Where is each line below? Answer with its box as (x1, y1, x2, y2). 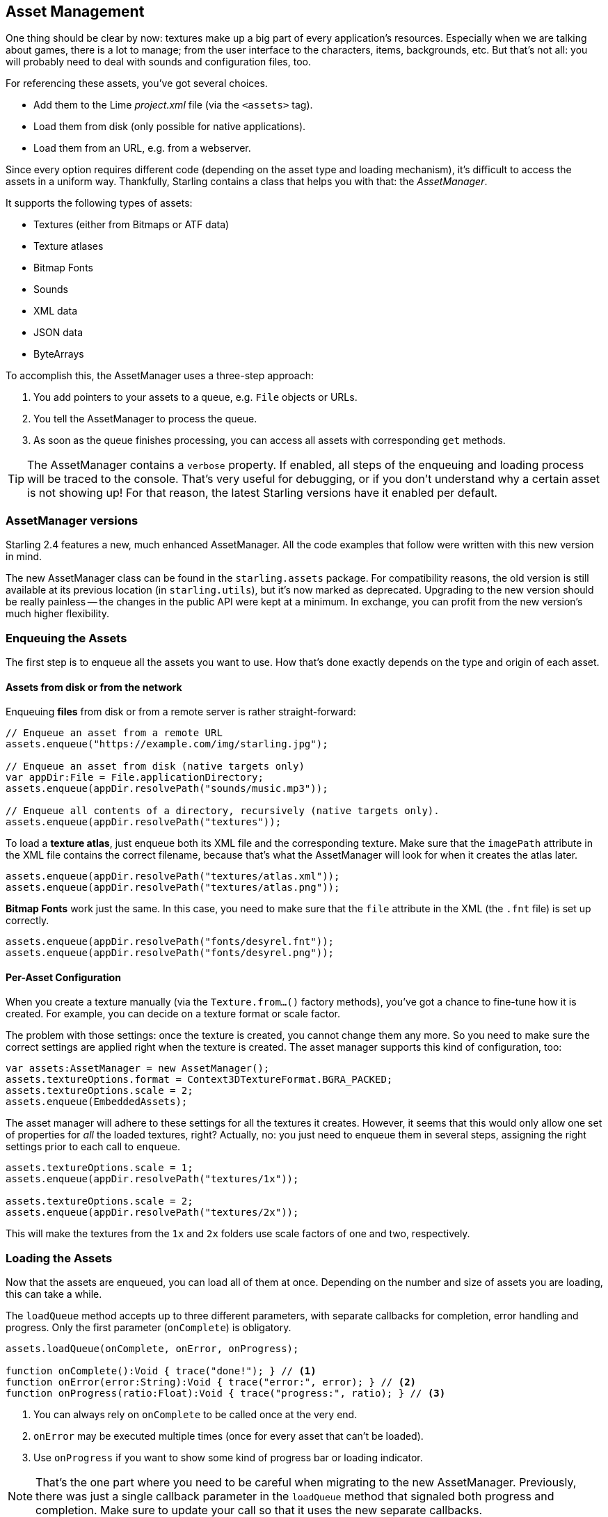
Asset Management (6, 3, 145, 20)
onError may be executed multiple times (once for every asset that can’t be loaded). (33, 1430, 424, 1443)
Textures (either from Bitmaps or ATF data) (33, 219, 230, 231)
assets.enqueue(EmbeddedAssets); (6, 1096, 188, 1108)
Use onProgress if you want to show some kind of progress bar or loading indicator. (33, 1452, 423, 1464)
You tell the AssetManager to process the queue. (33, 413, 257, 425)
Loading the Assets (6, 1250, 113, 1265)
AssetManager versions (6, 513, 138, 527)
